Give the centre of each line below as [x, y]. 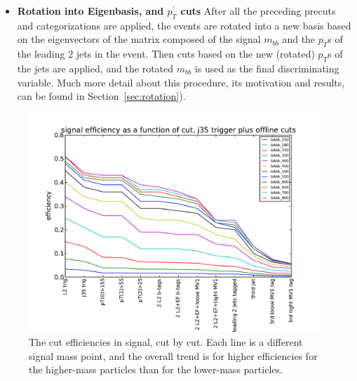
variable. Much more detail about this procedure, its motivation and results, [181, 82]
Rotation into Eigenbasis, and [90, 11]
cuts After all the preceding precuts [258, 11]
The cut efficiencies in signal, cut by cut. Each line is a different [166, 341]
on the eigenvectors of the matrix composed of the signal [139, 39]
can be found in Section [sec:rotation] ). [101, 96]
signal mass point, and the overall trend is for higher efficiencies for [173, 355]
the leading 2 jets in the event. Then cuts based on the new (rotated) [166, 54]
